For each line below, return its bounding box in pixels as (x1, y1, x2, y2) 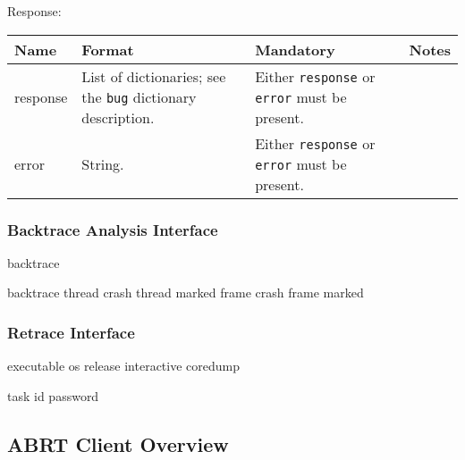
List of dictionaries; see (81, 65, 226, 87)
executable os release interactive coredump (7, 356, 241, 375)
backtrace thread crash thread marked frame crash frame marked (7, 283, 364, 302)
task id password (7, 386, 99, 405)
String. (81, 153, 124, 174)
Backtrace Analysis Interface (7, 218, 218, 240)
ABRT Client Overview (7, 430, 229, 457)
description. (81, 106, 155, 128)
